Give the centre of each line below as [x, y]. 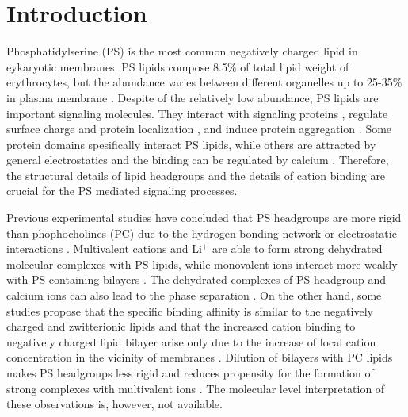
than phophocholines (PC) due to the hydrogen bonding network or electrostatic [202, 233]
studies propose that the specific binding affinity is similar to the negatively [190, 310]
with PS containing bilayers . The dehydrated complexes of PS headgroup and [196, 279]
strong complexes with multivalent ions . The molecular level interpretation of [196, 388]
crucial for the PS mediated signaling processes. [122, 191]
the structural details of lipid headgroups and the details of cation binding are [196, 175]
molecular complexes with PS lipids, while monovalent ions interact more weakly [202, 264]
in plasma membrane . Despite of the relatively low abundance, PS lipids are [193, 97]
